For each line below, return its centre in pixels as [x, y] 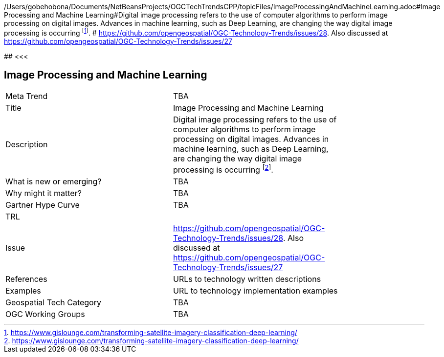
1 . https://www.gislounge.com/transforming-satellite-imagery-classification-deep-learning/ [151, 332]
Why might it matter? [44, 193]
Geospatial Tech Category [53, 302]
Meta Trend [27, 96]
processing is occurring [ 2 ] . [223, 169]
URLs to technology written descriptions [247, 279]
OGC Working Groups [45, 314]
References [26, 279]
